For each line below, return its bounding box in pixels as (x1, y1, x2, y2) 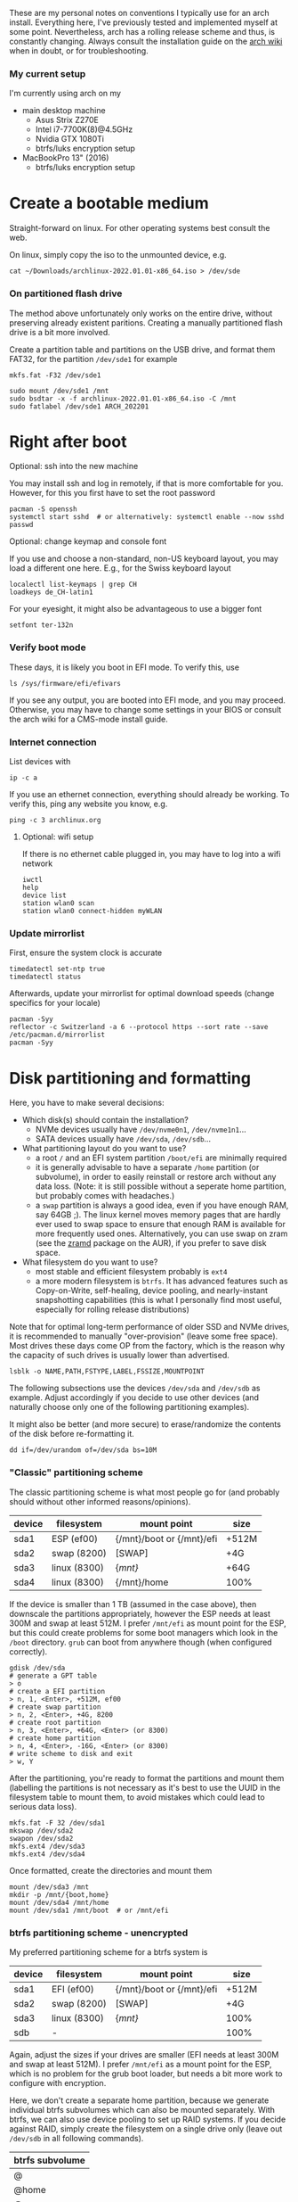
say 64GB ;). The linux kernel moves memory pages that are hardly (35, 1209, 281, 1220)
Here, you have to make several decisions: (9, 1097, 165, 1109)
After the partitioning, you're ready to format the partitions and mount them (9, 1772, 285, 1783)
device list (21, 891, 67, 900)
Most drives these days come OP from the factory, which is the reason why (9, 1340, 286, 1351)
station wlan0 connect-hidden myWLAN (21, 907, 163, 916)
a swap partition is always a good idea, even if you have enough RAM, (35, 1200, 289, 1211)
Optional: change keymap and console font (9, 536, 167, 547)
